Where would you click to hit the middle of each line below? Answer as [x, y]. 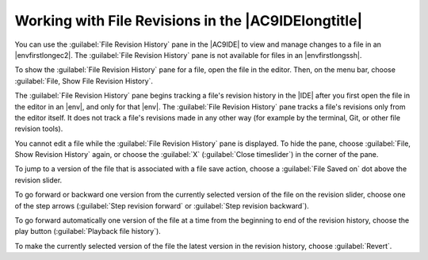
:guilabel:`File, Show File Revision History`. [84, 81]
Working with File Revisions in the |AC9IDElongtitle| [189, 21]
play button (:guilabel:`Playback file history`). [88, 231]
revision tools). [39, 129]
